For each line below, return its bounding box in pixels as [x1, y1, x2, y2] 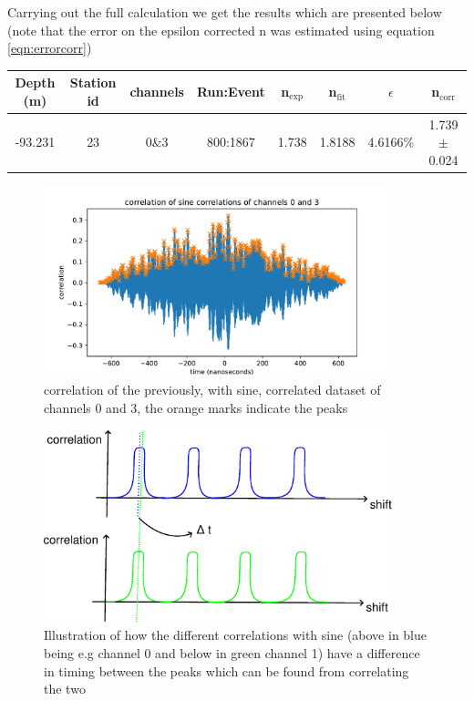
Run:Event [196, 82, 265, 101]
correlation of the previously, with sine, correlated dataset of [44, 380, 381, 399]
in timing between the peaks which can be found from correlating [44, 661, 409, 680]
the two [44, 679, 86, 698]
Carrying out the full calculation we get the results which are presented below [7, 3, 442, 21]
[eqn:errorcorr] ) [7, 38, 92, 57]
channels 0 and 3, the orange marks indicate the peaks [44, 397, 348, 417]
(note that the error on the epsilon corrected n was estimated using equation [7, 20, 435, 39]
